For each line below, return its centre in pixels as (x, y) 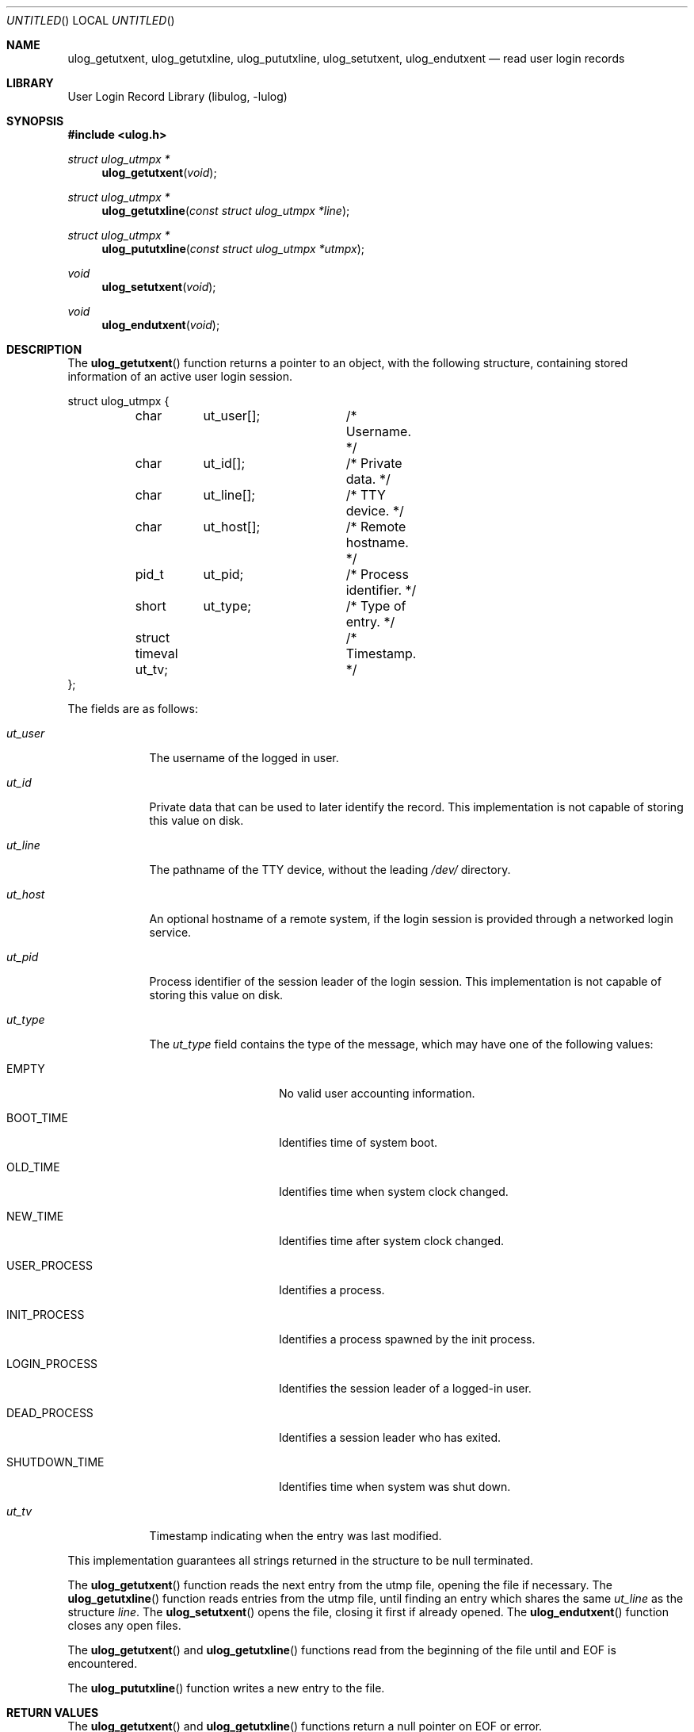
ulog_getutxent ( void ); (159, 172)
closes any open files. (124, 1625)
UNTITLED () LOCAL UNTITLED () (91, 20)
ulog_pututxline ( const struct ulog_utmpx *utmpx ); (233, 249)
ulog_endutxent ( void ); (161, 325)
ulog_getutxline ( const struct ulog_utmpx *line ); (226, 211)
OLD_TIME (33, 1167)
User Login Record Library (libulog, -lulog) (177, 96)
